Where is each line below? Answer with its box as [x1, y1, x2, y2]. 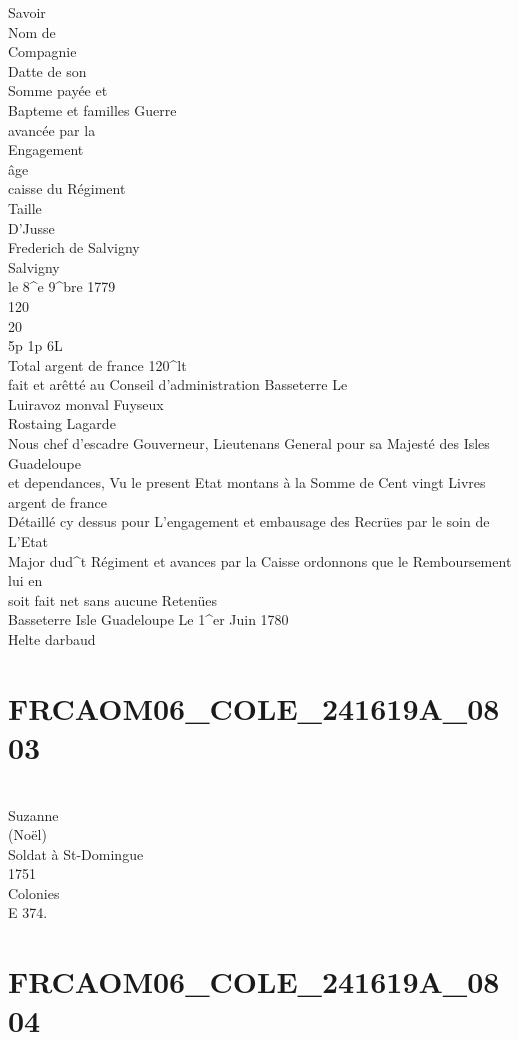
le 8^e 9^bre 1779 [8, 276, 116, 297]
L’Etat [8, 531, 49, 552]
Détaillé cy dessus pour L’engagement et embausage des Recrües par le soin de [8, 511, 490, 532]
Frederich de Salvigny [8, 237, 140, 258]
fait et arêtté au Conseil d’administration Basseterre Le [8, 374, 348, 395]
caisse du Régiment [8, 178, 126, 199]
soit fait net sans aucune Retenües [8, 589, 217, 610]
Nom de [8, 21, 56, 42]
